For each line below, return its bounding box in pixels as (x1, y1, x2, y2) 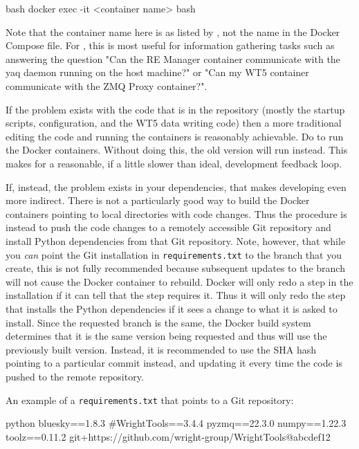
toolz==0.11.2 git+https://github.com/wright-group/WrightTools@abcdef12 (6, 429, 331, 443)
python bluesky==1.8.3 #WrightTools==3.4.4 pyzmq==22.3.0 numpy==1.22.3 (6, 416, 347, 430)
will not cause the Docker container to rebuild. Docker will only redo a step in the (6, 274, 353, 288)
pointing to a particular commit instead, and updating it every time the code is (6, 356, 342, 370)
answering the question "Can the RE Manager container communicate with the (6, 51, 340, 66)
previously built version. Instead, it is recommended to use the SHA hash (6, 342, 316, 356)
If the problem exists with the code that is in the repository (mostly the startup (6, 102, 345, 116)
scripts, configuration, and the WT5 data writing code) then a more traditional (6, 116, 342, 130)
